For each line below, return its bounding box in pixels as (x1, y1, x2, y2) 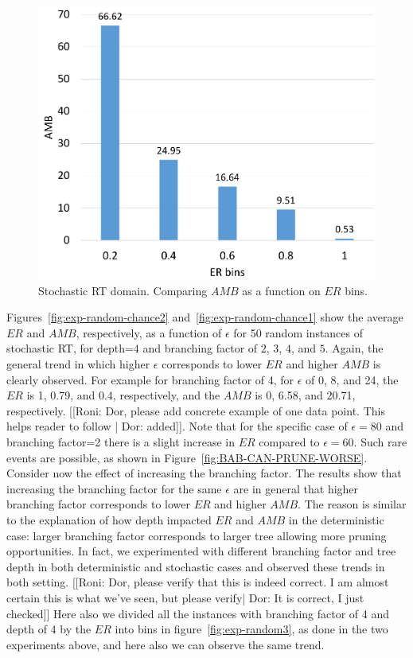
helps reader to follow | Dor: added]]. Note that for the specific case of (6, 418, 348, 434)
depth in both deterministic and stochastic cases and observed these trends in (6, 558, 385, 574)
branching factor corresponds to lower (6, 496, 190, 512)
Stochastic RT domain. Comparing (38, 282, 208, 298)
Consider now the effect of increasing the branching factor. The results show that (6, 465, 402, 481)
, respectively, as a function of (76, 324, 222, 341)
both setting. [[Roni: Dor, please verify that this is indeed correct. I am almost (6, 574, 389, 590)
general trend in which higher (6, 356, 150, 372)
